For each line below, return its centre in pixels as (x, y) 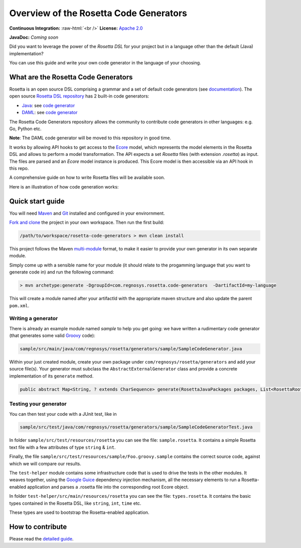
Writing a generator (34, 318)
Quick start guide (37, 201)
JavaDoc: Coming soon (34, 37)
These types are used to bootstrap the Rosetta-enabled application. (79, 512)
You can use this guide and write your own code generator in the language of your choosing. (105, 63)
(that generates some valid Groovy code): (52, 336)
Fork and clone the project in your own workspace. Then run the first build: (87, 222)
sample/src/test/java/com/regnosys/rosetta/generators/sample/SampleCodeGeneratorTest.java (136, 427)
